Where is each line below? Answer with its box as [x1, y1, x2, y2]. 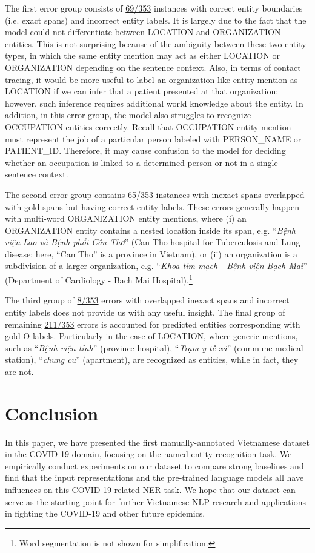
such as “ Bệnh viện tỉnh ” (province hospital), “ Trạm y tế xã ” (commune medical [5, 341, 303, 354]
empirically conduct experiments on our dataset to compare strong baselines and [5, 459, 304, 472]
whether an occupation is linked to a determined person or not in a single [5, 156, 278, 168]
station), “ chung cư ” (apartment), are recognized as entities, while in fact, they [5, 353, 299, 366]
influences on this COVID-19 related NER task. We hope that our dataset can [5, 483, 296, 495]
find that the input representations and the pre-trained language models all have [5, 471, 304, 484]
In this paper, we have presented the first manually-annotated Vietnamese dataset [5, 435, 310, 448]
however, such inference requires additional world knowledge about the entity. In [5, 96, 303, 109]
